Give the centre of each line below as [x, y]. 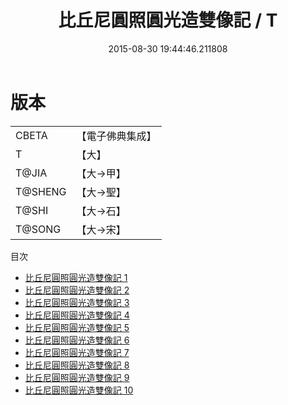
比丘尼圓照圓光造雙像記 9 [77, 377]
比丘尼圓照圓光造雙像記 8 [77, 365]
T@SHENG [41, 191]
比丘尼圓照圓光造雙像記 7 [77, 352]
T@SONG [38, 229]
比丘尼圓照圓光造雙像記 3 [77, 302]
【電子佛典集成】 [116, 136]
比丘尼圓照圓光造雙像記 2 [77, 290]
